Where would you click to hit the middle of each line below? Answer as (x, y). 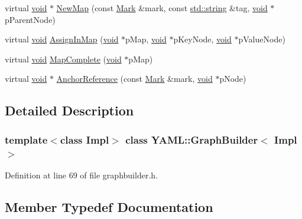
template (26, 139)
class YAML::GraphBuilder (192, 139)
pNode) (233, 79)
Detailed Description (69, 110)
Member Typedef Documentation (109, 206)
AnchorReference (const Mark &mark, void (134, 79)
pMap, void (146, 39)
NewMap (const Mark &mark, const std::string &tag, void (162, 8)
